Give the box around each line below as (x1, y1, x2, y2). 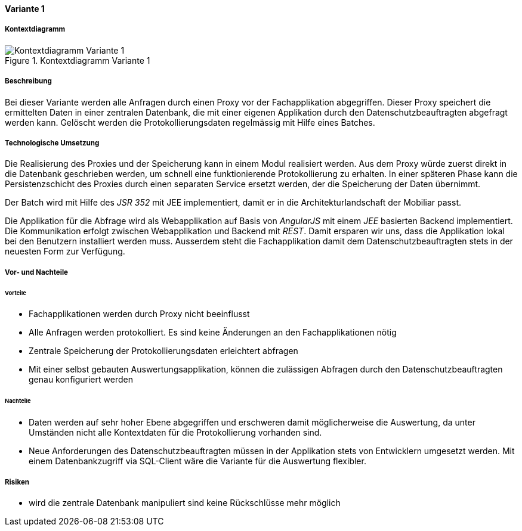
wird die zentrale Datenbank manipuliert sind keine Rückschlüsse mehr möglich (29, 497, 341, 508)
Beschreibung (5, 77, 52, 86)
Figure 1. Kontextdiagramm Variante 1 (5, 55, 150, 66)
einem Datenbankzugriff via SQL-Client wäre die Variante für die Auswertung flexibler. (29, 456, 366, 467)
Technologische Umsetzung (5, 138, 100, 147)
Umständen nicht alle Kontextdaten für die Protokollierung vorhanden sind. (29, 427, 322, 438)
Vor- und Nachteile (5, 268, 68, 277)
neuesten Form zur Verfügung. (5, 246, 125, 257)
